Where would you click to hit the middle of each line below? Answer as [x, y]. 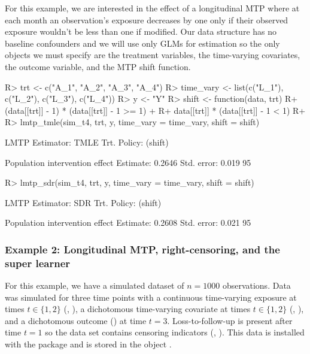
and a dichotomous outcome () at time [76, 320]
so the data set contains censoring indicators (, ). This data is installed [175, 332]
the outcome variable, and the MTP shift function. [98, 66]
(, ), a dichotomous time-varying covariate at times [157, 309]
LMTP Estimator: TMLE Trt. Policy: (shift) [87, 142]
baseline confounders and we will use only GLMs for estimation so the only [142, 43]
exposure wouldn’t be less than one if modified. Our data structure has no [141, 31]
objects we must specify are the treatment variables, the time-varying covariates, [153, 55]
